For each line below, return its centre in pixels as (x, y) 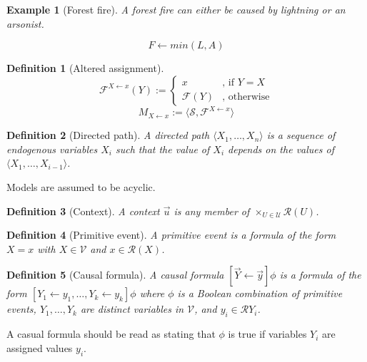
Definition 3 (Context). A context (83, 211)
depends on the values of (281, 149)
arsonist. (25, 23)
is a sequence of (301, 135)
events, (21, 309)
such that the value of (162, 149)
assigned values (40, 347)
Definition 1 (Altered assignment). (85, 68)
